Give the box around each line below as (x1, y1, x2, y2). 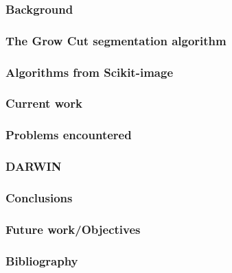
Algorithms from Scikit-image (5, 63, 174, 80)
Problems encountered (5, 126, 132, 143)
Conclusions (5, 189, 73, 206)
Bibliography (5, 252, 78, 269)
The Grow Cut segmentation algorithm (5, 32, 227, 49)
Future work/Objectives (5, 220, 141, 237)
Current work (5, 95, 82, 112)
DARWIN (5, 158, 62, 175)
